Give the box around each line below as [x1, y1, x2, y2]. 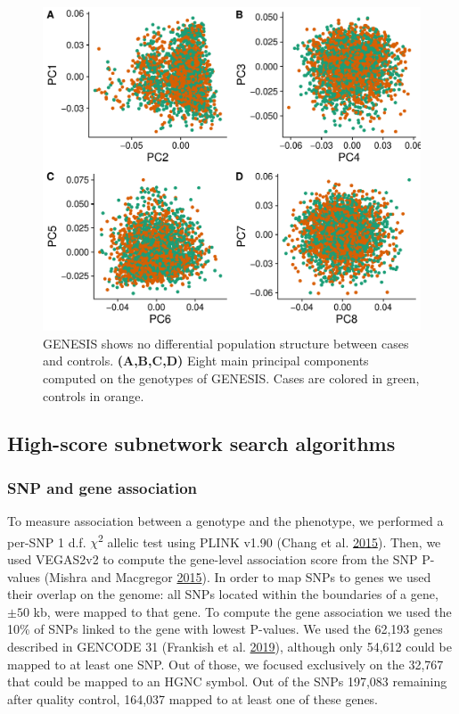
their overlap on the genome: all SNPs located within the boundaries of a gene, [7, 585, 439, 603]
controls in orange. [43, 386, 144, 405]
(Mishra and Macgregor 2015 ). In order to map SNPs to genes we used [44, 567, 431, 586]
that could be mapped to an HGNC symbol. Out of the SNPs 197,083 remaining [7, 672, 447, 691]
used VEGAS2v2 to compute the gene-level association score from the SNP [7, 549, 418, 568]
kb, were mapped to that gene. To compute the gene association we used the [33, 602, 452, 620]
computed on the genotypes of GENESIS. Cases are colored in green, [43, 368, 420, 387]
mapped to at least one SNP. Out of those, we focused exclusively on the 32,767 [7, 654, 444, 673]
